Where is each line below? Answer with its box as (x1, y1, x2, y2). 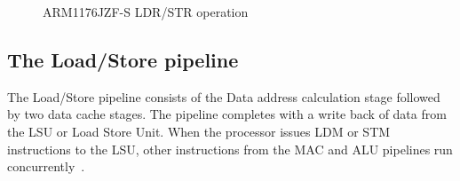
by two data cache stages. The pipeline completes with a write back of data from (7, 105, 447, 123)
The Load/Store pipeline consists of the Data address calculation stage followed (7, 87, 440, 106)
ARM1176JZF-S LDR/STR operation (43, 3, 249, 20)
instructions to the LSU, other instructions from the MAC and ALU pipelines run (7, 139, 453, 158)
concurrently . (7, 157, 85, 176)
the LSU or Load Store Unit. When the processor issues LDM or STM (7, 122, 391, 140)
